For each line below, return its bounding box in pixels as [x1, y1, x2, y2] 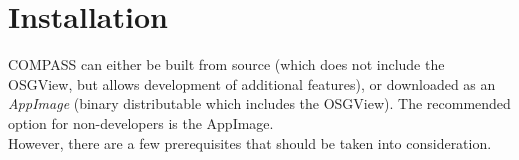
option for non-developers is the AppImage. [8, 112, 274, 133]
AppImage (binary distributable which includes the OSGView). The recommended [8, 93, 511, 114]
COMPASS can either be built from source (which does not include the [8, 54, 445, 75]
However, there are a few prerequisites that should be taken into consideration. [8, 132, 492, 153]
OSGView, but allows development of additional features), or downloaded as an [8, 73, 496, 94]
